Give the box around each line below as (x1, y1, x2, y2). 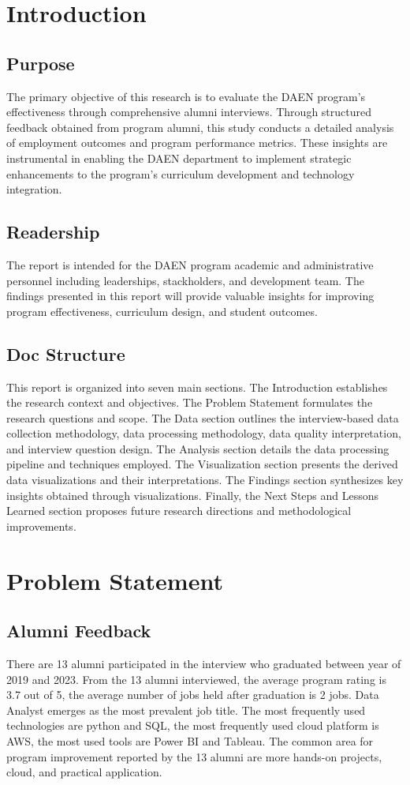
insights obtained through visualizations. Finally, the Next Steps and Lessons (6, 486, 379, 503)
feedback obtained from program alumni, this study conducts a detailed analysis (6, 118, 394, 135)
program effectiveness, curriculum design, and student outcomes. (6, 302, 318, 319)
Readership (6, 220, 100, 244)
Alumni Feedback (6, 618, 151, 643)
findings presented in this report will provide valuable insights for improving (6, 287, 375, 304)
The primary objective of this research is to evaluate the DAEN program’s (6, 88, 366, 104)
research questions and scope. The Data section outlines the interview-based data (6, 409, 399, 426)
